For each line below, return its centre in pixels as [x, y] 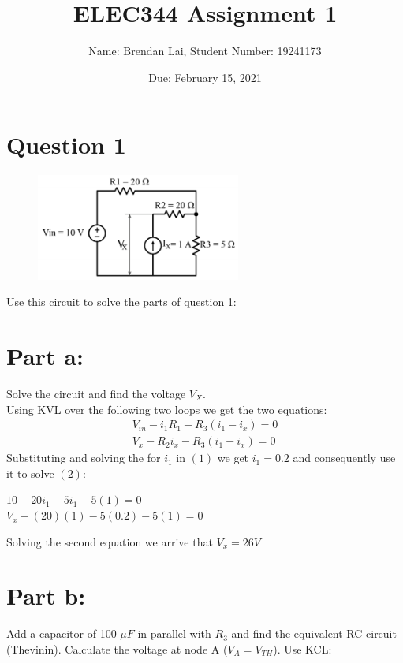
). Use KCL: [302, 648]
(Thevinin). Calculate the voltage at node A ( [117, 648]
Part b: [46, 596]
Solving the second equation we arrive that [110, 541]
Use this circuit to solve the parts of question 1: [121, 302]
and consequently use [344, 458]
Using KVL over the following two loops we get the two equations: [167, 409]
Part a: [45, 356]
